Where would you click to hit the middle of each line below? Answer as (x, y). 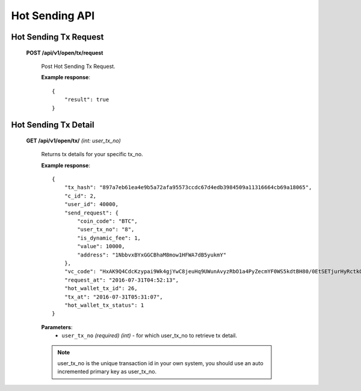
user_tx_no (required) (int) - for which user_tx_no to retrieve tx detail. (150, 336)
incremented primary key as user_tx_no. (107, 372)
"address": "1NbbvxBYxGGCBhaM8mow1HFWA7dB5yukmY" (152, 255)
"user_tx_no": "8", (106, 229)
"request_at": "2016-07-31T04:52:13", (122, 280)
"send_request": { (91, 213)
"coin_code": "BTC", (107, 221)
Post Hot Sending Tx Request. (78, 66)
